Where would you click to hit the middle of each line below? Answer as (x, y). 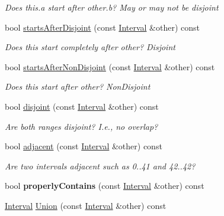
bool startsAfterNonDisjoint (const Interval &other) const (110, 66)
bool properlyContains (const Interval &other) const (105, 186)
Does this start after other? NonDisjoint (78, 86)
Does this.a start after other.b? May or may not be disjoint (112, 7)
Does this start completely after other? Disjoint (90, 47)
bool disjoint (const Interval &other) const (82, 106)
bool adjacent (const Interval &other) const (84, 146)
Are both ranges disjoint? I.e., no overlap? (81, 126)
